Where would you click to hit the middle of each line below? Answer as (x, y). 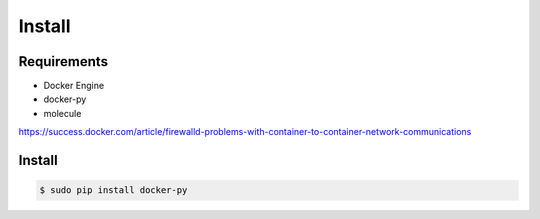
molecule (62, 113)
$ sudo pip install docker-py (113, 190)
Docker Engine (74, 86)
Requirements (63, 61)
